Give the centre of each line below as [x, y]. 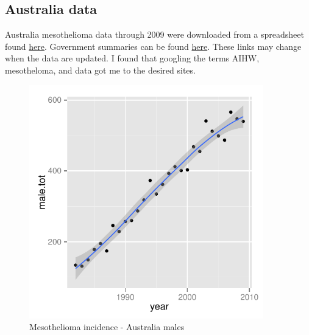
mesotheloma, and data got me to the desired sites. [100, 70]
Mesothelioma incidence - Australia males [107, 327]
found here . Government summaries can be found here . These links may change [153, 46]
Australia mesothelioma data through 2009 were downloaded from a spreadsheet [154, 34]
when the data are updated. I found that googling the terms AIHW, [132, 58]
